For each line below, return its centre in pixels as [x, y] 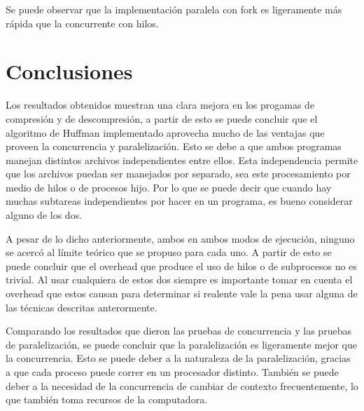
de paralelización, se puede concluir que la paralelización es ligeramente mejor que [181, 344]
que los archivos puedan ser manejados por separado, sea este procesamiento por [178, 174]
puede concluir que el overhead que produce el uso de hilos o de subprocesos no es [181, 265]
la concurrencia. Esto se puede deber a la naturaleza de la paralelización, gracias [178, 358]
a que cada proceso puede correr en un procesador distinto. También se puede [172, 372]
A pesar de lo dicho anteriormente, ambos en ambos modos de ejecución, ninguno [180, 238]
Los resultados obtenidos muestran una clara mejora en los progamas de [160, 105]
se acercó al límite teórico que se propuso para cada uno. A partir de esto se [169, 252]
